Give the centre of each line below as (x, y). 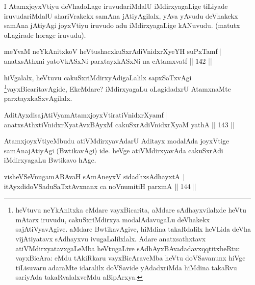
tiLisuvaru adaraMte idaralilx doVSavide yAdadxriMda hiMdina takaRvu (126, 267)
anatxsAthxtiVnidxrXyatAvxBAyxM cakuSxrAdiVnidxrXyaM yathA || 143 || (119, 124)
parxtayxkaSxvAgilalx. (38, 98)
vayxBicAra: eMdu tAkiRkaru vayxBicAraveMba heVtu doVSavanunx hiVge (130, 258)
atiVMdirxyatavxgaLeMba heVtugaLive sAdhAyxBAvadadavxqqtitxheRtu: (127, 248)
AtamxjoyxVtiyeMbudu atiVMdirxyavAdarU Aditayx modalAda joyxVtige (117, 141)
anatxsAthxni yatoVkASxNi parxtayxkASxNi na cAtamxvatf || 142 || (108, 60)
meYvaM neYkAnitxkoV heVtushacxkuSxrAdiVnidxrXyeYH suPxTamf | (113, 51)
